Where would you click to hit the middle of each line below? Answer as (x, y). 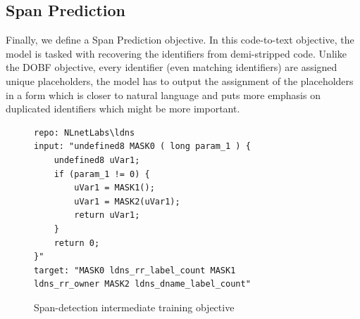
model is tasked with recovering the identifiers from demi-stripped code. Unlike (176, 53)
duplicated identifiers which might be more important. (123, 109)
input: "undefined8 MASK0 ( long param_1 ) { (142, 147)
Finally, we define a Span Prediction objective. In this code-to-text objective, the (180, 40)
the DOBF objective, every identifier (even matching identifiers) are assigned (172, 67)
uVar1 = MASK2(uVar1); (127, 201)
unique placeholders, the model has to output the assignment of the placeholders (180, 80)
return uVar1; (107, 215)
